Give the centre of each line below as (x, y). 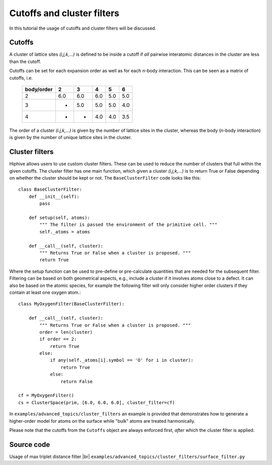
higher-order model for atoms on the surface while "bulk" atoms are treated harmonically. (103, 421)
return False (77, 381)
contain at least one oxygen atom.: (45, 292)
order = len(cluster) (66, 332)
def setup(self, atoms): (59, 218)
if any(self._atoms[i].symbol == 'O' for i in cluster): (122, 360)
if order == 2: (58, 339)
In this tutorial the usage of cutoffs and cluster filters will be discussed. (83, 28)
